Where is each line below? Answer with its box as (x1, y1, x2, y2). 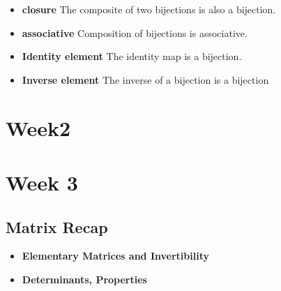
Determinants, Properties (22, 271, 147, 286)
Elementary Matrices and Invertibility (22, 248, 209, 263)
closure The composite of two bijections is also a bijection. (22, 2, 276, 16)
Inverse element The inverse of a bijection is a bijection (22, 72, 269, 87)
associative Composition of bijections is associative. (22, 25, 248, 40)
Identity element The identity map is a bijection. (22, 49, 242, 64)
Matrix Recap (6, 216, 108, 237)
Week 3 (6, 167, 78, 196)
